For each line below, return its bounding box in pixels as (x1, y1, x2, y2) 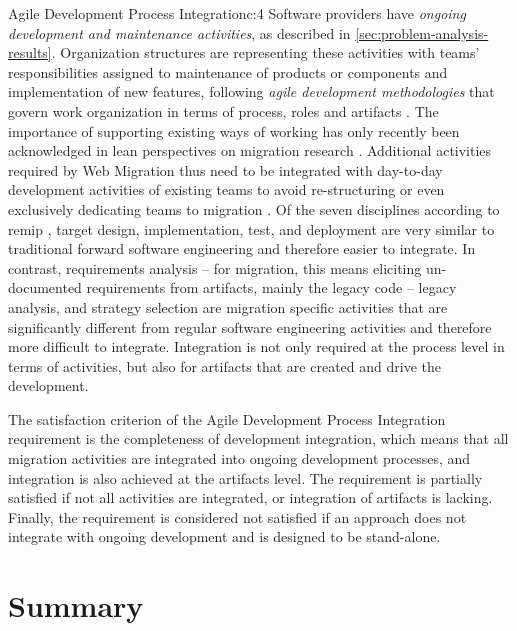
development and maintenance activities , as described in (8, 22, 351, 43)
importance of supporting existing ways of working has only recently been (8, 120, 460, 141)
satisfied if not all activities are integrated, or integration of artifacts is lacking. (8, 487, 493, 508)
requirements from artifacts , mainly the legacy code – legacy (86, 277, 457, 298)
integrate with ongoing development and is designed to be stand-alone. (8, 526, 441, 547)
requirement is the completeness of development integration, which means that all (8, 428, 509, 449)
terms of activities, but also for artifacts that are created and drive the (8, 355, 441, 376)
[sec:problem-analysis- (355, 22, 489, 43)
